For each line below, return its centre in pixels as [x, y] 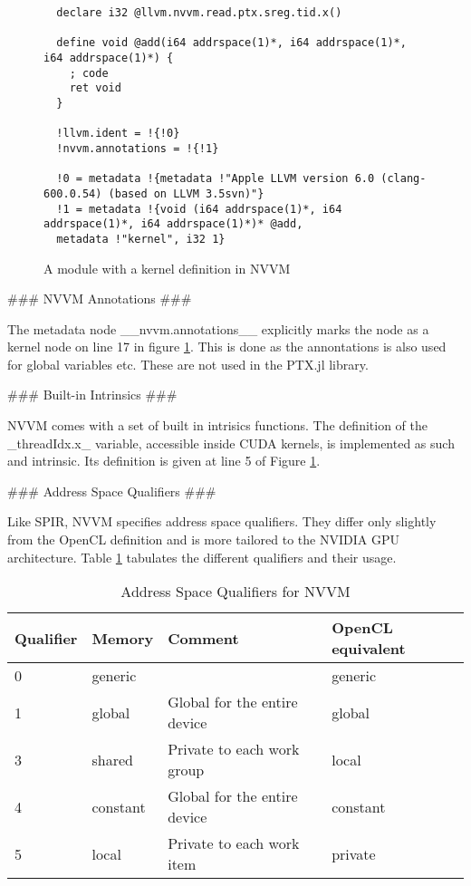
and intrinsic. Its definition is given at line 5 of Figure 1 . [164, 461]
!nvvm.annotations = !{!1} [138, 148]
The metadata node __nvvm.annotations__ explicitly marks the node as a [218, 328]
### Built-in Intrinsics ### [92, 395]
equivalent [369, 649]
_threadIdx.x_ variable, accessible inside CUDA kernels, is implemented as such [231, 443]
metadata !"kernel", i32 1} [141, 239]
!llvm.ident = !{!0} [118, 134]
